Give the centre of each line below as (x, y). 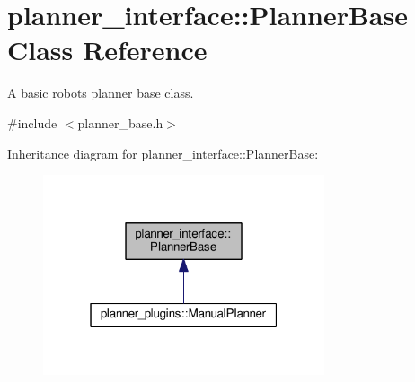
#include (32, 122)
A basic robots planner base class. (101, 93)
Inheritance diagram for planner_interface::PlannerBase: (163, 153)
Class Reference (107, 50)
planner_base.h (120, 122)
